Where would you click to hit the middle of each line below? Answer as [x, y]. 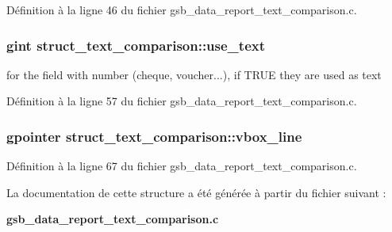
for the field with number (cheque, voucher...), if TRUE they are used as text [194, 74]
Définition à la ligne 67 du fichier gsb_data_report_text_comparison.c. [182, 166]
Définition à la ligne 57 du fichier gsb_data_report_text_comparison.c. [182, 101]
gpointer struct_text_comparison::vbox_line [154, 136]
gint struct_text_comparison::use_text [136, 45]
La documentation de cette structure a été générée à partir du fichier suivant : [196, 192]
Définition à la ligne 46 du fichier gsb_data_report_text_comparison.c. [182, 10]
